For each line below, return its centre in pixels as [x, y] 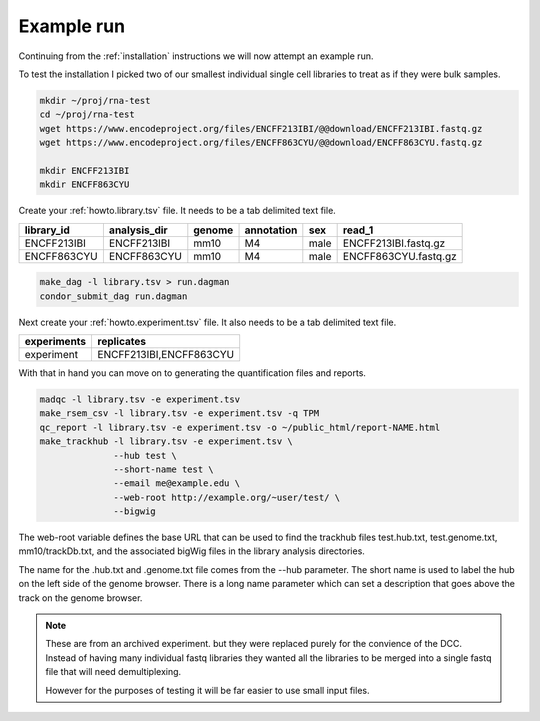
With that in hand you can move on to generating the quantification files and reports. [192, 373]
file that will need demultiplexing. [113, 672]
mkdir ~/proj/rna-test [95, 100]
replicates [122, 341]
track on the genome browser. [80, 597]
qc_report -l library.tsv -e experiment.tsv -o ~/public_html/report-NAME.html [240, 427]
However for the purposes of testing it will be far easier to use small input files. [207, 690]
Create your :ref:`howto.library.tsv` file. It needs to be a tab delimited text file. [177, 211]
